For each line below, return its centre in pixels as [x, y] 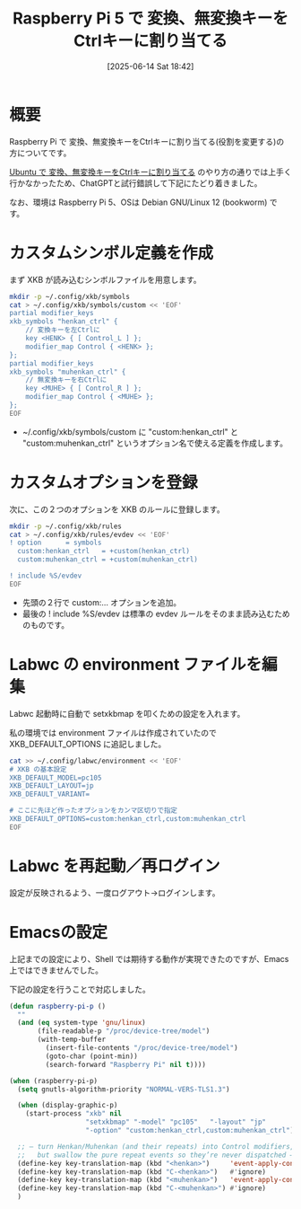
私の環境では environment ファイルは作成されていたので [113, 732]
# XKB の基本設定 [38, 769]
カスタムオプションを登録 [104, 482]
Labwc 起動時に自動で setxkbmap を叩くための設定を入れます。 [127, 713]
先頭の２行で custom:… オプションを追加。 [102, 602]
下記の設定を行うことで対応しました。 [80, 989]
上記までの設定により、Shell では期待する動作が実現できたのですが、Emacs [149, 958]
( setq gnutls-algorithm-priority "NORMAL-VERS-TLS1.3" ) [124, 1089]
